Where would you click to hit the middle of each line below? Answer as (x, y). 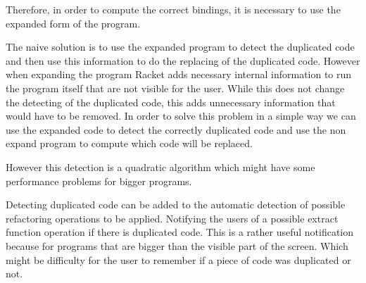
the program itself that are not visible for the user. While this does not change (175, 88)
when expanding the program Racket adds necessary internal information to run (179, 74)
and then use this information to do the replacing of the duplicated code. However (183, 60)
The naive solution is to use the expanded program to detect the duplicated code (180, 47)
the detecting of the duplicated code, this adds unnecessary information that (171, 102)
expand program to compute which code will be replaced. (129, 143)
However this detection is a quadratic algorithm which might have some (160, 166)
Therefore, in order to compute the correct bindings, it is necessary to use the (173, 9)
